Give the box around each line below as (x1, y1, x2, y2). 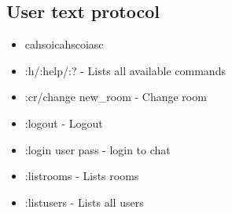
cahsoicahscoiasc (24, 36, 104, 52)
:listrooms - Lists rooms (24, 168, 139, 184)
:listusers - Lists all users (24, 193, 144, 210)
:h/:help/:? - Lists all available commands (24, 62, 226, 78)
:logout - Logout (24, 114, 103, 131)
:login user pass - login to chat (24, 141, 171, 157)
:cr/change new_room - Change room (24, 88, 207, 105)
